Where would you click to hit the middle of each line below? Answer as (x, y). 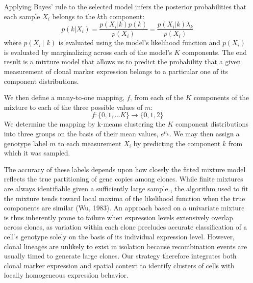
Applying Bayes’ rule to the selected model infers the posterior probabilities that (125, 6)
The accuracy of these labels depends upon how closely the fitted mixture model (125, 169)
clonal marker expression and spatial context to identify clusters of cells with (119, 265)
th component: (123, 16)
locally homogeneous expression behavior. (66, 275)
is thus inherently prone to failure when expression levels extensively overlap (119, 217)
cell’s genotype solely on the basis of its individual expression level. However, (119, 236)
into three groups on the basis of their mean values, (81, 133)
